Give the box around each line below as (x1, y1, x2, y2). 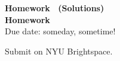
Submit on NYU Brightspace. (5, 44, 113, 57)
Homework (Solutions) (5, 2, 104, 14)
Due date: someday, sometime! (5, 25, 116, 37)
